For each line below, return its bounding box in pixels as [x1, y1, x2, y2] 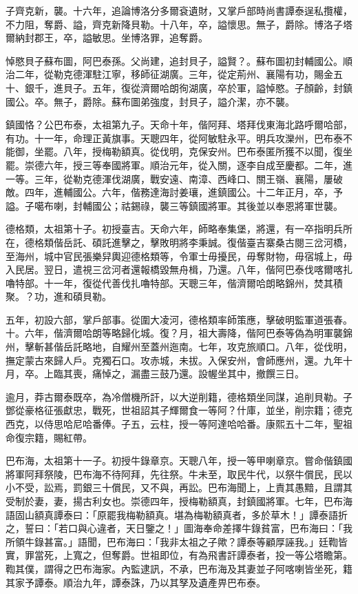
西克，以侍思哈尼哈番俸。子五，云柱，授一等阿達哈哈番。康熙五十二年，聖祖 [6, 417, 352, 431]
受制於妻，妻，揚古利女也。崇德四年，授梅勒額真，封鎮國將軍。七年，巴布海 [6, 494, 352, 508]
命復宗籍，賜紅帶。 [6, 430, 92, 444]
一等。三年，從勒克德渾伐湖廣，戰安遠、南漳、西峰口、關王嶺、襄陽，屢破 [6, 171, 343, 186]
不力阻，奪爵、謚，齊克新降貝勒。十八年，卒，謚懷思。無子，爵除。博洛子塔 [6, 17, 352, 31]
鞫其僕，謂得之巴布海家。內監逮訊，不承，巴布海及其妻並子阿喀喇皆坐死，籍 [6, 561, 352, 575]
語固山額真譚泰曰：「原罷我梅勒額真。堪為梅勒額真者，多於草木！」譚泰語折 [6, 507, 348, 522]
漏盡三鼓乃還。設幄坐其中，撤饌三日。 [130, 366, 304, 381]
